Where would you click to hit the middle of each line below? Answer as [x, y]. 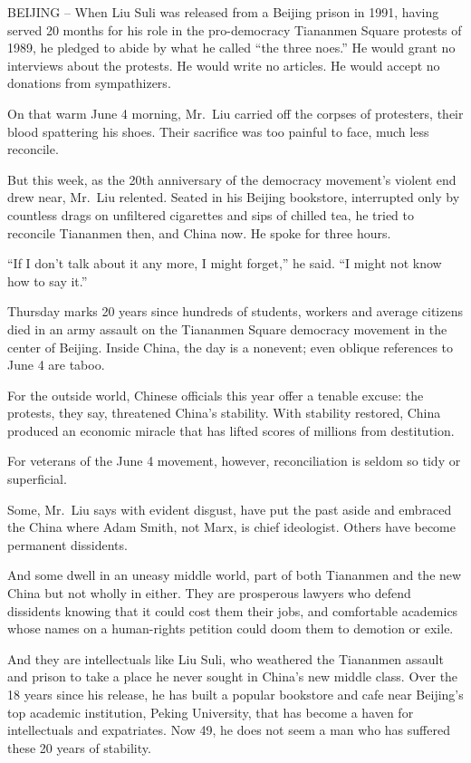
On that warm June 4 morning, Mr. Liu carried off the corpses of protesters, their [235, 113]
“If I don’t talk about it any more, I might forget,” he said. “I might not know [225, 263]
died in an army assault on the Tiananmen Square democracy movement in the [227, 328]
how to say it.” [48, 280]
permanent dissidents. [67, 544]
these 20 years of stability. [79, 747]
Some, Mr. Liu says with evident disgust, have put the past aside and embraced [230, 509]
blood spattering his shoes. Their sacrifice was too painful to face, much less [218, 131]
